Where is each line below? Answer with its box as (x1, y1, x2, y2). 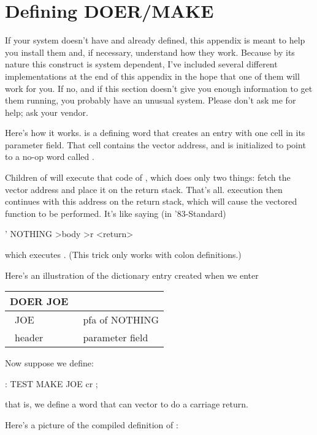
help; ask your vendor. (5, 105, 88, 118)
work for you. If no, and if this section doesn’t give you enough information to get (5, 81, 313, 94)
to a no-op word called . (5, 150, 94, 163)
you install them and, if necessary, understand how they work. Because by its (5, 45, 295, 58)
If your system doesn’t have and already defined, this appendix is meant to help (5, 34, 305, 47)
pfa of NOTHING (83, 312, 159, 327)
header (15, 330, 44, 345)
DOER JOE (10, 294, 69, 309)
